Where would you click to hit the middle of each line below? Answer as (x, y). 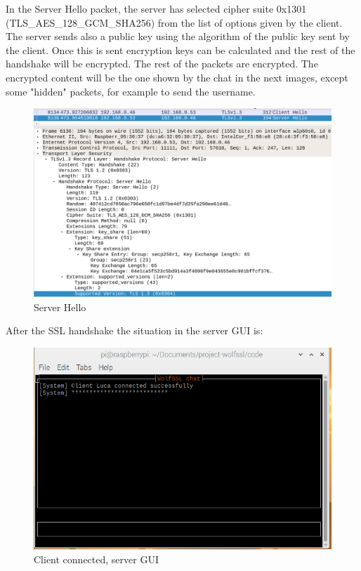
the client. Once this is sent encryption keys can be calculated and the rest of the (180, 50)
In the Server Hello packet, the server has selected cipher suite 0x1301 (156, 8)
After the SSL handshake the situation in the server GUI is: (134, 330)
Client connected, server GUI (96, 559)
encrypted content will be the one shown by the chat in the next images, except (177, 77)
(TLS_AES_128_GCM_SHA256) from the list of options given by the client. (174, 22)
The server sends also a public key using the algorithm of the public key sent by (178, 36)
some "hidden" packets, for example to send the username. (131, 91)
